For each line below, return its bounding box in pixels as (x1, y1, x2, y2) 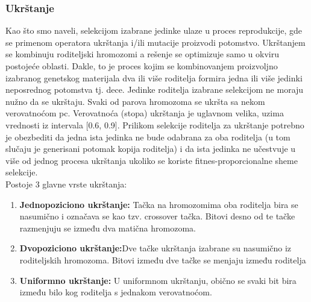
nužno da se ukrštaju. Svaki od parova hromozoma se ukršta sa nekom (5, 95, 265, 107)
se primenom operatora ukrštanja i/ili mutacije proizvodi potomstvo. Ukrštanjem (5, 36, 306, 48)
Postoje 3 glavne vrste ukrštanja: (5, 177, 127, 190)
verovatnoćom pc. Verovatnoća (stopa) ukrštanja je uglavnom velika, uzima (5, 107, 284, 119)
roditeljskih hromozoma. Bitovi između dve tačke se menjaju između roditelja (19, 253, 306, 266)
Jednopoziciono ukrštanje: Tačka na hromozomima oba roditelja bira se (19, 198, 298, 210)
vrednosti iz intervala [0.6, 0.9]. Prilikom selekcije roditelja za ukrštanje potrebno (5, 118, 304, 131)
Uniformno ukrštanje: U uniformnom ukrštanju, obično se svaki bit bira (19, 274, 297, 286)
